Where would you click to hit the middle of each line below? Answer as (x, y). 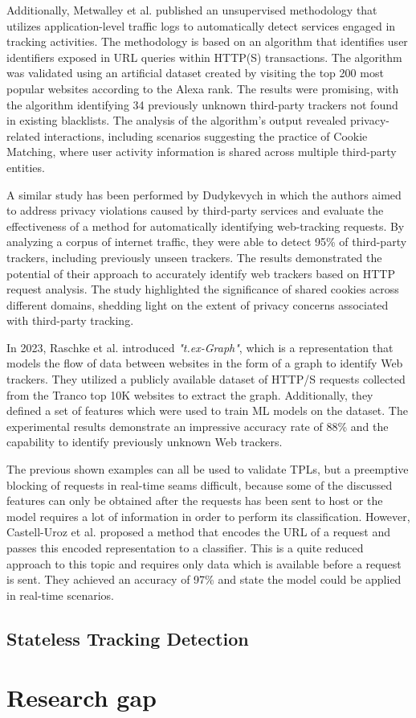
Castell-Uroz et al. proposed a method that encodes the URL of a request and (198, 532)
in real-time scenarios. (60, 595)
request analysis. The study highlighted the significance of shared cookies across (203, 289)
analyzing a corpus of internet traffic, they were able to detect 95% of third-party (207, 242)
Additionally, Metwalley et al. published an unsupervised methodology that (192, 10)
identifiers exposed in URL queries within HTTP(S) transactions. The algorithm (204, 57)
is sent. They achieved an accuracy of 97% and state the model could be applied (204, 579)
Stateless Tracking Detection (128, 638)
